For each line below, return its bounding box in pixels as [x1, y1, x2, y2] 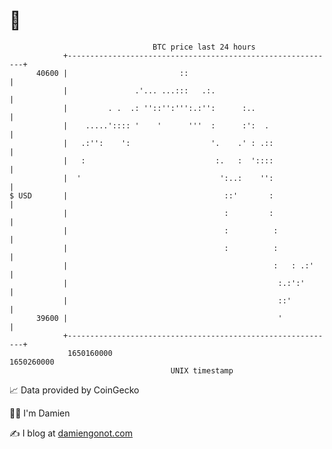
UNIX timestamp [170, 365, 234, 376]
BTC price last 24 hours [152, 42, 256, 52]
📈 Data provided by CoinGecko [9, 384, 140, 396]
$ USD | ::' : [9, 190, 274, 201]
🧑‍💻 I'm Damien [9, 407, 71, 419]
